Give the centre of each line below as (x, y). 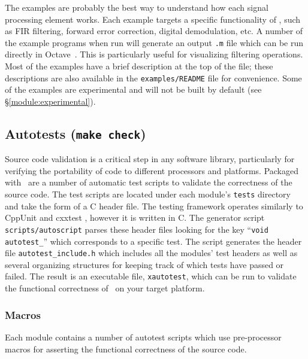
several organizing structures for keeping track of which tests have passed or (144, 264)
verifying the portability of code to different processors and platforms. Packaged (152, 170)
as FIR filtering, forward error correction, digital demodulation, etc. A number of (154, 31)
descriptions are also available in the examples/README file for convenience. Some (153, 77)
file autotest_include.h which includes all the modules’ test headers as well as (151, 253)
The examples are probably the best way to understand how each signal (137, 7)
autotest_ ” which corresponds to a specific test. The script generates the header (153, 241)
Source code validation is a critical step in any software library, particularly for (150, 159)
